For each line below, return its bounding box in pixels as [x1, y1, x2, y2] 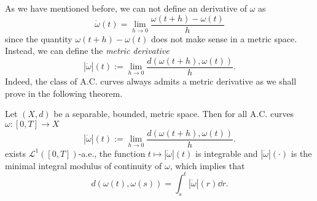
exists [5, 146, 26, 159]
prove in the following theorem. [5, 86, 123, 99]
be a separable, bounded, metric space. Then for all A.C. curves [53, 107, 294, 120]
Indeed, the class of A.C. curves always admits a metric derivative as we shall [5, 74, 297, 87]
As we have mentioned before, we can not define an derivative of [5, 2, 248, 14]
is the [291, 146, 312, 159]
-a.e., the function [78, 146, 146, 159]
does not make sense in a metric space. [151, 32, 297, 45]
